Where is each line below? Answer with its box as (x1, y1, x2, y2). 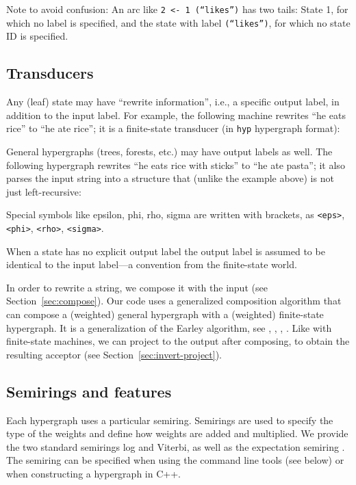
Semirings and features (6, 380, 172, 402)
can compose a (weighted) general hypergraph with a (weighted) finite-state (6, 307, 324, 322)
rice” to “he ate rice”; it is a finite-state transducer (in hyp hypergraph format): (6, 121, 340, 135)
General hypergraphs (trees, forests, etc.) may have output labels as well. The (6, 144, 333, 158)
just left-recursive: (6, 184, 81, 198)
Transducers (6, 62, 94, 83)
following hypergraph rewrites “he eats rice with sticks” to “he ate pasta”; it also (6, 157, 345, 172)
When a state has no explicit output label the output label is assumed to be (6, 244, 325, 258)
